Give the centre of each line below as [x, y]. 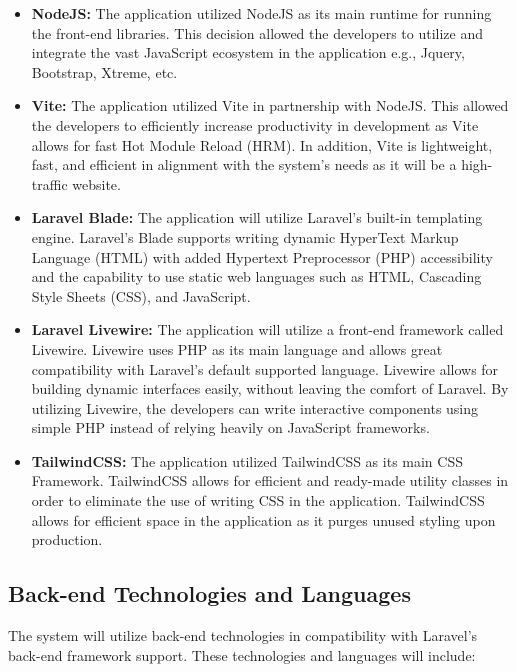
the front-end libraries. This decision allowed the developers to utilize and [257, 32]
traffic [49, 183]
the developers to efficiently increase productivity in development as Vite [255, 124]
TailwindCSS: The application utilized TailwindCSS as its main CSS [247, 460]
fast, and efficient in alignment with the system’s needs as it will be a [244, 164]
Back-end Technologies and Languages [209, 593]
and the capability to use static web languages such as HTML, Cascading [256, 276]
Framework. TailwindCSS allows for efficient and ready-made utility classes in [270, 480]
